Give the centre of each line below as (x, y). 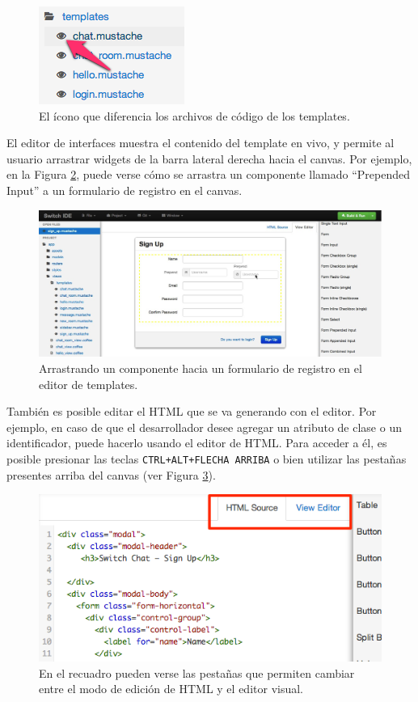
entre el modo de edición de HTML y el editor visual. (171, 689)
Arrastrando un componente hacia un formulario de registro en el (201, 368)
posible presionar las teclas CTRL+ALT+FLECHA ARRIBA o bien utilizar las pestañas (207, 458)
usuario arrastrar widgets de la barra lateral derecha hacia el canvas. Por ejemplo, (209, 158)
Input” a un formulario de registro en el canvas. (125, 190)
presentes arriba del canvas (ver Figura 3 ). (111, 474)
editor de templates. (89, 384)
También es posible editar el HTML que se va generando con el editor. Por (192, 411)
